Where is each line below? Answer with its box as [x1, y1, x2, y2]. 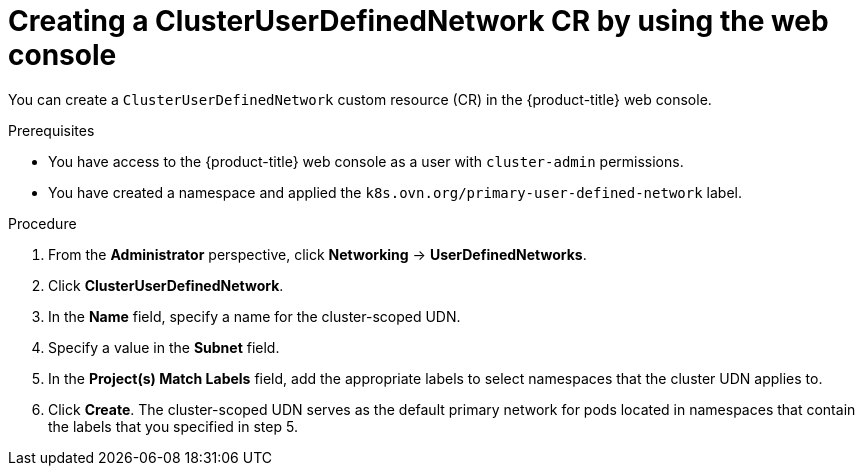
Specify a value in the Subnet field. [48, 338, 280, 356]
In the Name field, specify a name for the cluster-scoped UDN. [48, 307, 461, 325]
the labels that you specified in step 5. [48, 417, 298, 435]
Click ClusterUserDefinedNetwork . [48, 276, 284, 294]
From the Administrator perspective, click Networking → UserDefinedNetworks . [48, 245, 587, 263]
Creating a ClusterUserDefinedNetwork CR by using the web [8, 4, 829, 38]
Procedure [8, 214, 77, 232]
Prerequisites [8, 121, 95, 139]
